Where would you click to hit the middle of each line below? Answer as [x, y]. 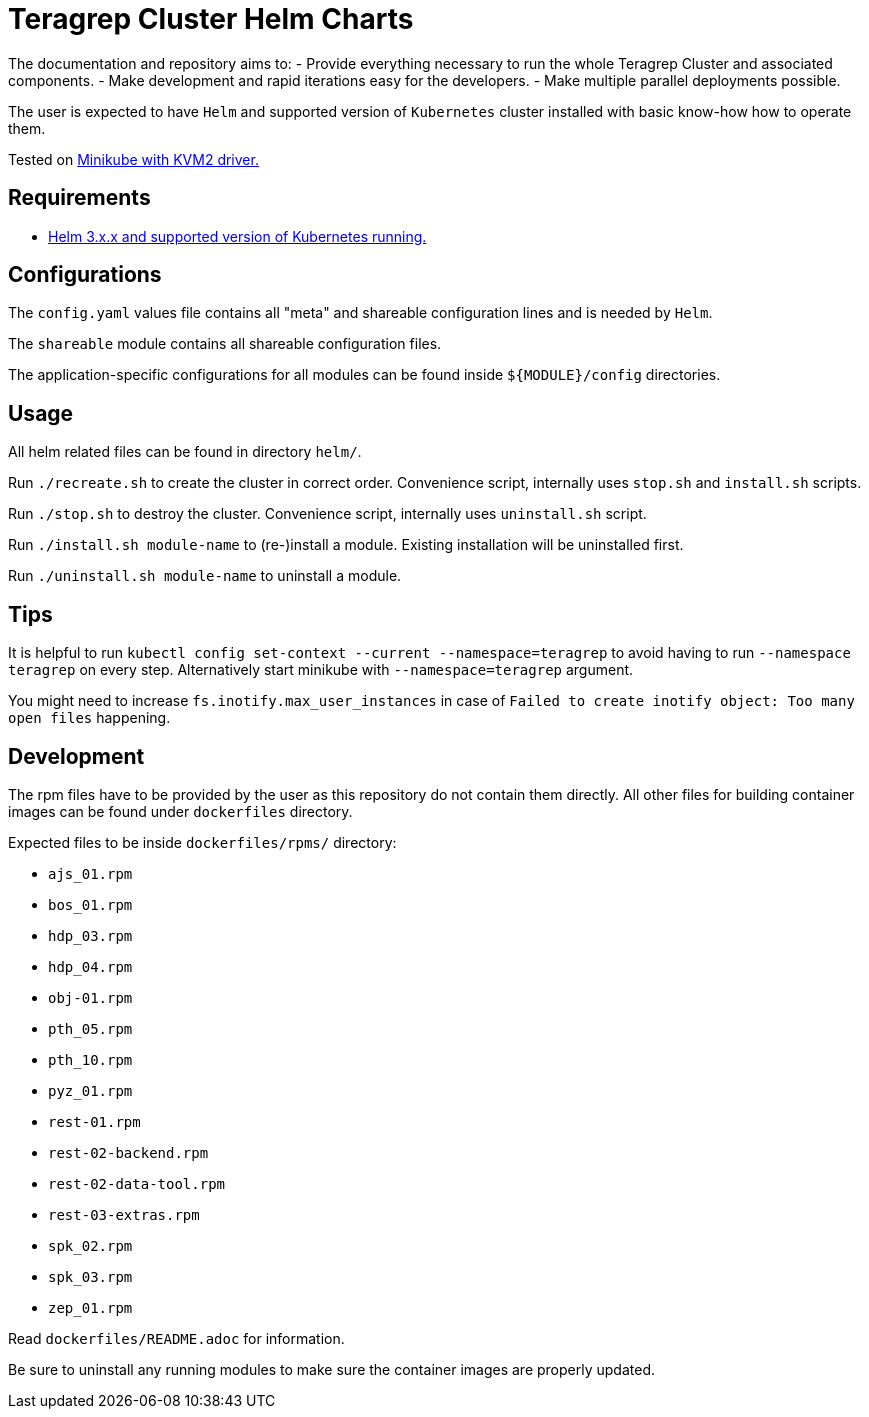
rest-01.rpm [94, 1121]
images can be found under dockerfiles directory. [180, 811]
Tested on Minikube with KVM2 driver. [133, 159]
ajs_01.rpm [90, 873]
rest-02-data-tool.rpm [137, 1183]
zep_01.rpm [90, 1307]
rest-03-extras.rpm [124, 1214]
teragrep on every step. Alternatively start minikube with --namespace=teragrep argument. [321, 670]
